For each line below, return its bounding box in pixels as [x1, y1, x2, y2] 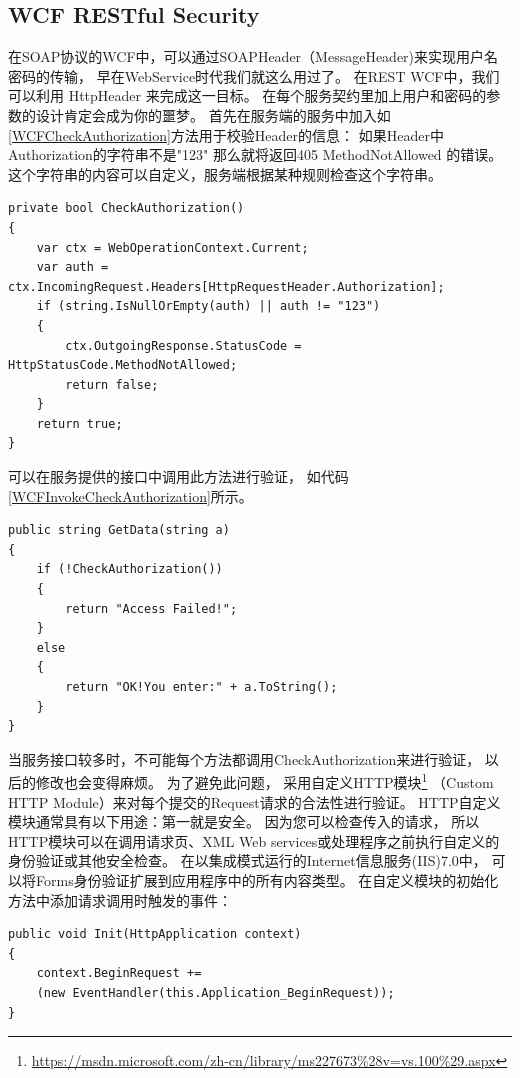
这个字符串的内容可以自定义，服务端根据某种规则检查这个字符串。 [8, 163, 442, 184]
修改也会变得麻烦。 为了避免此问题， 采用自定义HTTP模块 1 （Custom [35, 769, 494, 793]
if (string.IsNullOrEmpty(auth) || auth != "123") [36, 299, 381, 314]
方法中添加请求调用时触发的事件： [8, 889, 232, 910]
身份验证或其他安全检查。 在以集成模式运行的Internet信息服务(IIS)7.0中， [8, 850, 487, 871]
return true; [36, 416, 123, 431]
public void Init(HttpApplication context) [8, 927, 302, 942]
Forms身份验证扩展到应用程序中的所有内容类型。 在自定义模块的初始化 [35, 870, 499, 891]
